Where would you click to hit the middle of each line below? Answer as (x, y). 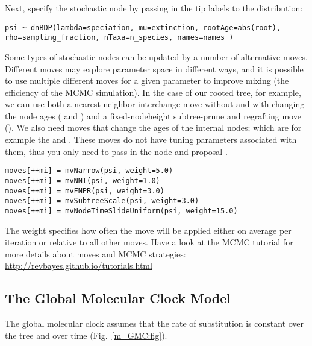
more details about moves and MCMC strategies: (95, 253)
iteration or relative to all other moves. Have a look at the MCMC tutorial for (149, 242)
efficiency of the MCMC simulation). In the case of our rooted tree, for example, (153, 92)
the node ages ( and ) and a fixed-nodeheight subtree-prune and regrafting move (153, 115)
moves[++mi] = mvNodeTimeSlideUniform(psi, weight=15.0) (121, 211)
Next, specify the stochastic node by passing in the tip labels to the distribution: (154, 8)
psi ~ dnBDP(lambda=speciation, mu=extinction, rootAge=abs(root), (143, 27)
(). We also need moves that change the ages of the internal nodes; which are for (153, 127)
